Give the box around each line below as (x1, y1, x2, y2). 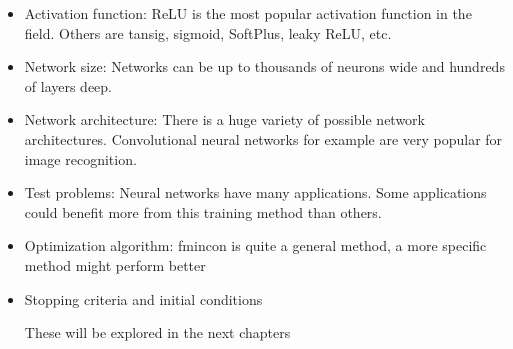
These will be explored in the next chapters (24, 322, 291, 343)
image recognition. (24, 148, 137, 169)
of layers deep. (24, 75, 113, 96)
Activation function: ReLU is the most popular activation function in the (24, 3, 472, 23)
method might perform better (24, 254, 206, 275)
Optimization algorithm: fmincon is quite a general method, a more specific (24, 235, 487, 256)
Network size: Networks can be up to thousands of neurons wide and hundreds (24, 56, 505, 77)
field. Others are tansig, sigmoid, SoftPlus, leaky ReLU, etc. (24, 22, 392, 43)
